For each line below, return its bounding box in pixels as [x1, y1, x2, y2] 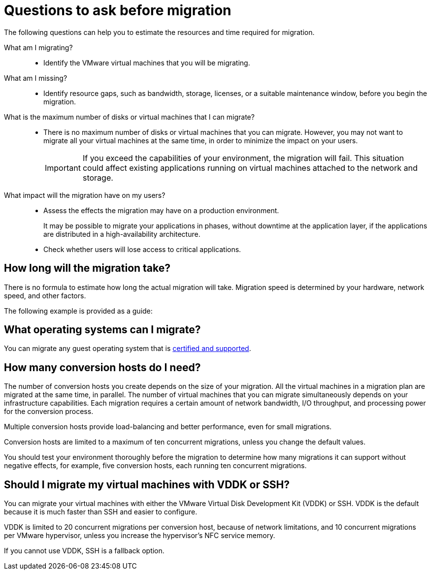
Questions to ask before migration [4, 2, 232, 19]
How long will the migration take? [4, 262, 171, 275]
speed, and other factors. [4, 291, 86, 300]
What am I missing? [4, 73, 67, 82]
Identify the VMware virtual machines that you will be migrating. [43, 58, 250, 67]
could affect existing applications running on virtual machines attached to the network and [82, 162, 418, 173]
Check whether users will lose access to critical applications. [43, 245, 241, 254]
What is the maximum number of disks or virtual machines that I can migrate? [4, 112, 255, 121]
